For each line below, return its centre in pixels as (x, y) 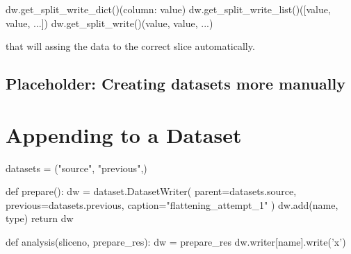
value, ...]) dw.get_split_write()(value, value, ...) (109, 23)
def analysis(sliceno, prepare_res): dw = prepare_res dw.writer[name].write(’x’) (176, 242)
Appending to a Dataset (124, 134)
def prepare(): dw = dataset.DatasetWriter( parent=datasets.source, (151, 191)
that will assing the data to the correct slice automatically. (130, 46)
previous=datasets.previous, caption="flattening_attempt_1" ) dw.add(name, (172, 204)
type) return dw (40, 218)
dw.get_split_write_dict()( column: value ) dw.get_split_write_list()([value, (168, 9)
